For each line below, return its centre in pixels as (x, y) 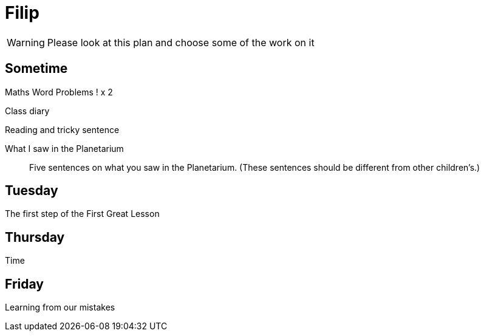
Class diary (27, 111)
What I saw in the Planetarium (64, 148)
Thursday (35, 237)
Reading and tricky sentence (62, 129)
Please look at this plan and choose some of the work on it (181, 42)
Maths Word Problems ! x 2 (59, 92)
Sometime (36, 69)
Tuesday (32, 191)
